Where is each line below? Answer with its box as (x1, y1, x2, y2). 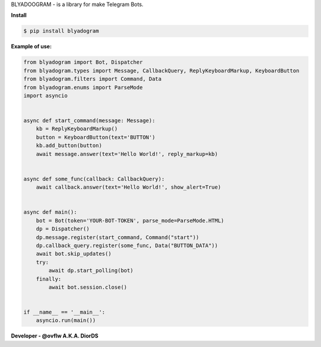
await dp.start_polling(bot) (48, 267, 134, 274)
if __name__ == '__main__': (23, 309, 105, 315)
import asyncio (23, 92, 68, 99)
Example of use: (11, 43, 52, 50)
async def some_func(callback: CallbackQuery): (23, 176, 165, 182)
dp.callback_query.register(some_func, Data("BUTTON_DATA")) (36, 242, 218, 249)
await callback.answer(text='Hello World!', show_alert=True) (36, 184, 221, 190)
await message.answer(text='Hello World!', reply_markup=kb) (36, 151, 218, 157)
